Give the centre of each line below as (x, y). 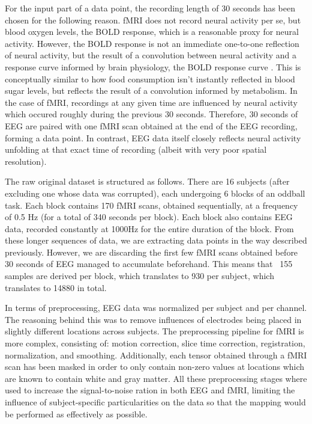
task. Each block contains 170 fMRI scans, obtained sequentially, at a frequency (151, 205)
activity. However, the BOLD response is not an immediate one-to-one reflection (152, 43)
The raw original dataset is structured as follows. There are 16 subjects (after (147, 181)
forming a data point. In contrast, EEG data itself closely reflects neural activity (153, 137)
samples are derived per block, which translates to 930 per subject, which (139, 276)
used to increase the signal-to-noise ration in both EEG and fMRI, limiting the (150, 390)
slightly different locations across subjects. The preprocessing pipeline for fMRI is (154, 331)
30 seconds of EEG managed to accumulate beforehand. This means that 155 (149, 264)
